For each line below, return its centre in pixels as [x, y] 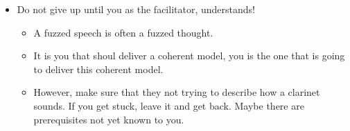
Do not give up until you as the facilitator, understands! [136, 9]
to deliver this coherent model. [98, 69]
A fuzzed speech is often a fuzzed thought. [123, 32]
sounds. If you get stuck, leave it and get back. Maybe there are [169, 105]
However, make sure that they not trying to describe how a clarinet [177, 92]
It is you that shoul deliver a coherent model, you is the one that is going [189, 56]
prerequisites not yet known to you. [109, 119]
